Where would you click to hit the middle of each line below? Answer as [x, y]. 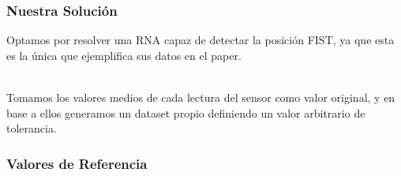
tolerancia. [32, 128]
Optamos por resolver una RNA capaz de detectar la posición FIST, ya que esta [200, 40]
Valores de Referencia [77, 163]
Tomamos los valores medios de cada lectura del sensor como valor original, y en [201, 97]
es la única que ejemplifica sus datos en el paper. [124, 55]
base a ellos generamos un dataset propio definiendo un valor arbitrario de [186, 112]
